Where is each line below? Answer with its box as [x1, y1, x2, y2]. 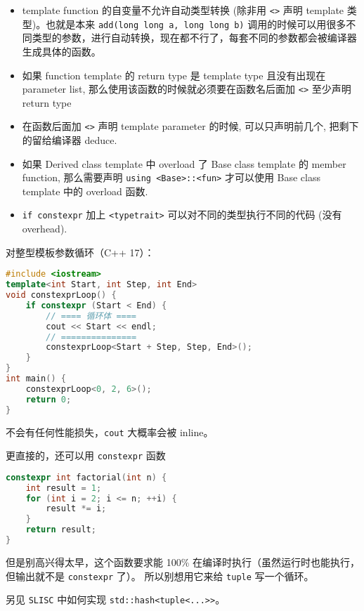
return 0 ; [25, 394, 72, 405]
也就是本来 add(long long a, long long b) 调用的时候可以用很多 [46, 16, 346, 31]
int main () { [6, 374, 66, 384]
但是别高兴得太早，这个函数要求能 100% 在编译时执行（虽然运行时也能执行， [6, 554, 360, 569]
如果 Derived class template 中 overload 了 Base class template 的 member [22, 156, 346, 171]
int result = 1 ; [25, 482, 102, 493]
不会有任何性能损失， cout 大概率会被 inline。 [6, 424, 214, 439]
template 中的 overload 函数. [22, 183, 148, 198]
